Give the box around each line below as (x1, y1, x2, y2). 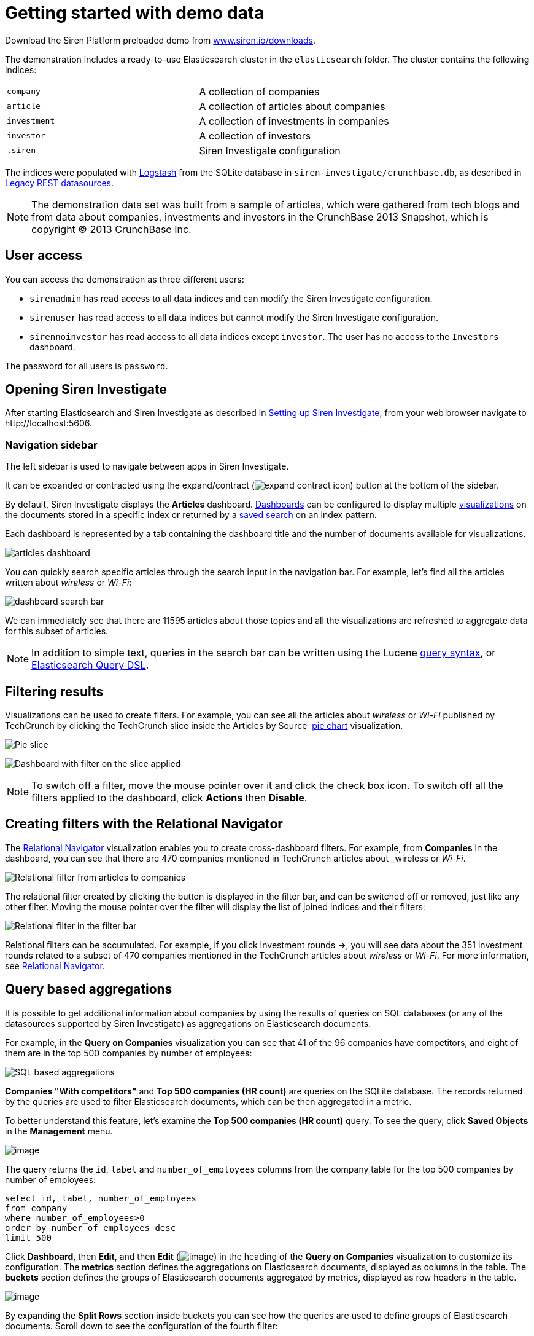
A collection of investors (199, 129, 311, 142)
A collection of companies (199, 85, 320, 98)
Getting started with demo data (5, 2, 265, 23)
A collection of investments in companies (199, 114, 389, 127)
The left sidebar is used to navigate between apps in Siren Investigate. (5, 461, 289, 472)
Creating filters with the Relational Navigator (5, 816, 283, 832)
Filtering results (5, 683, 104, 699)
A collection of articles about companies (199, 100, 385, 112)
